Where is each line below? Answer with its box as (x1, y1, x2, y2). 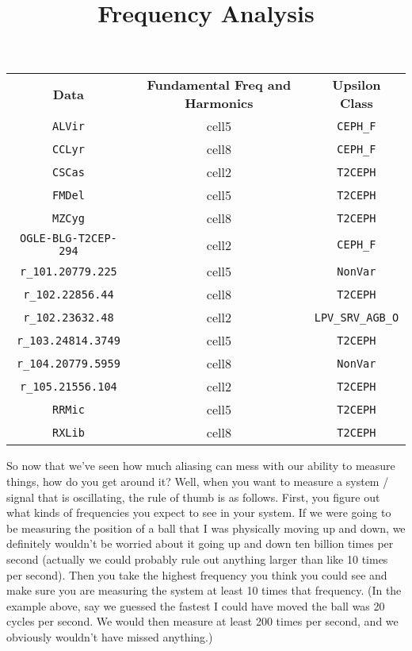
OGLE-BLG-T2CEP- (20, 232, 117, 245)
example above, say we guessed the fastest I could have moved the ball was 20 (6, 597, 385, 614)
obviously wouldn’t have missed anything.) (6, 628, 213, 645)
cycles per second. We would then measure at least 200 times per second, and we (6, 613, 399, 630)
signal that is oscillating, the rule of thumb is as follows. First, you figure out (6, 488, 380, 505)
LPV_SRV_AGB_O (314, 310, 399, 324)
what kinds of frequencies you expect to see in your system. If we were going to (6, 504, 391, 521)
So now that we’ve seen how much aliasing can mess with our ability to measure (6, 457, 395, 474)
